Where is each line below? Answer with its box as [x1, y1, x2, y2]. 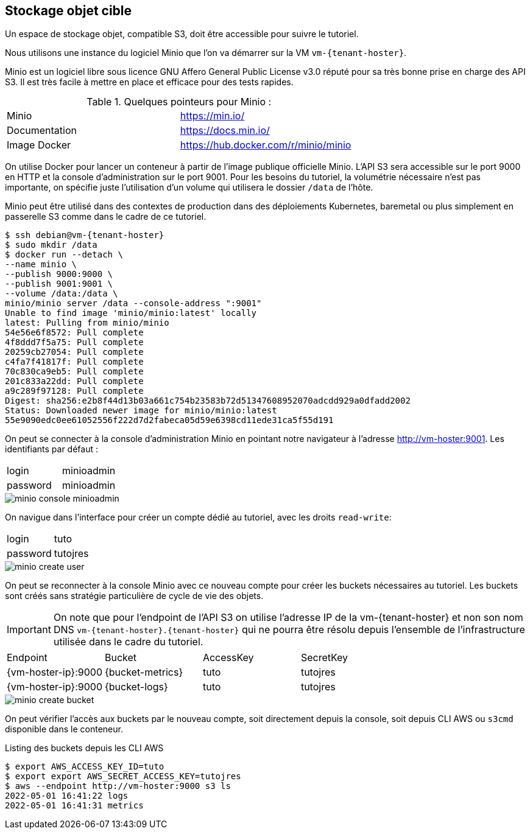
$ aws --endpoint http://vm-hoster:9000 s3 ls [5, 781, 231, 791]
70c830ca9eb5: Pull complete [5, 366, 144, 377]
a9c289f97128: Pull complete [5, 386, 144, 396]
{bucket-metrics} [104, 666, 183, 679]
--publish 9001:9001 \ [5, 279, 113, 289]
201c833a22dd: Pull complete [5, 376, 144, 387]
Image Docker [7, 139, 71, 152]
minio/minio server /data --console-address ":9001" [5, 298, 262, 309]
